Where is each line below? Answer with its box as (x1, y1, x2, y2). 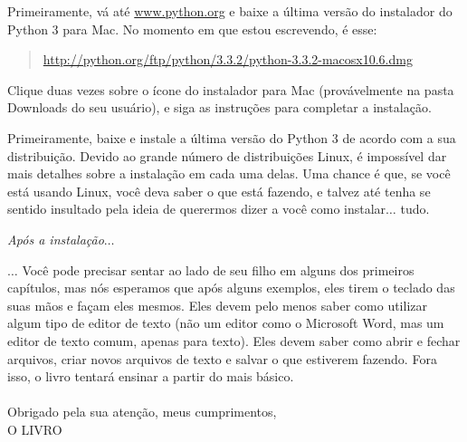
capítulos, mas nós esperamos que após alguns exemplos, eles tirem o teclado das (7, 278, 455, 297)
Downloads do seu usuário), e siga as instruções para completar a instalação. (7, 98, 432, 117)
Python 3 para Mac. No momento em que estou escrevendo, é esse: (7, 19, 377, 38)
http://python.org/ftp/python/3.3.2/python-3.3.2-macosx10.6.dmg (43, 50, 413, 69)
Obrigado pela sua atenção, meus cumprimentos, (7, 402, 277, 421)
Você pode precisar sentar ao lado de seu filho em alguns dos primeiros (22, 260, 415, 279)
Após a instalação (7, 229, 104, 248)
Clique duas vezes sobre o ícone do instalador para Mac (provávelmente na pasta (7, 80, 454, 99)
